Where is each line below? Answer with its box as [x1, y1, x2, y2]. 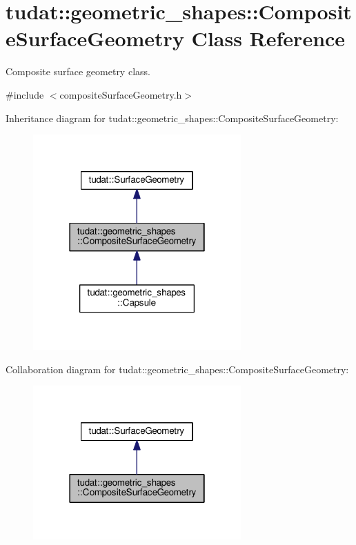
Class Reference [191, 24, 346, 52]
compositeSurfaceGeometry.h [59, 87, 182, 101]
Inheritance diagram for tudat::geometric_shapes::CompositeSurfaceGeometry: [6, 110, 339, 125]
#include [6, 87, 44, 101]
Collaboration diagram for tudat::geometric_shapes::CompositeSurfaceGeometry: [6, 361, 349, 376]
